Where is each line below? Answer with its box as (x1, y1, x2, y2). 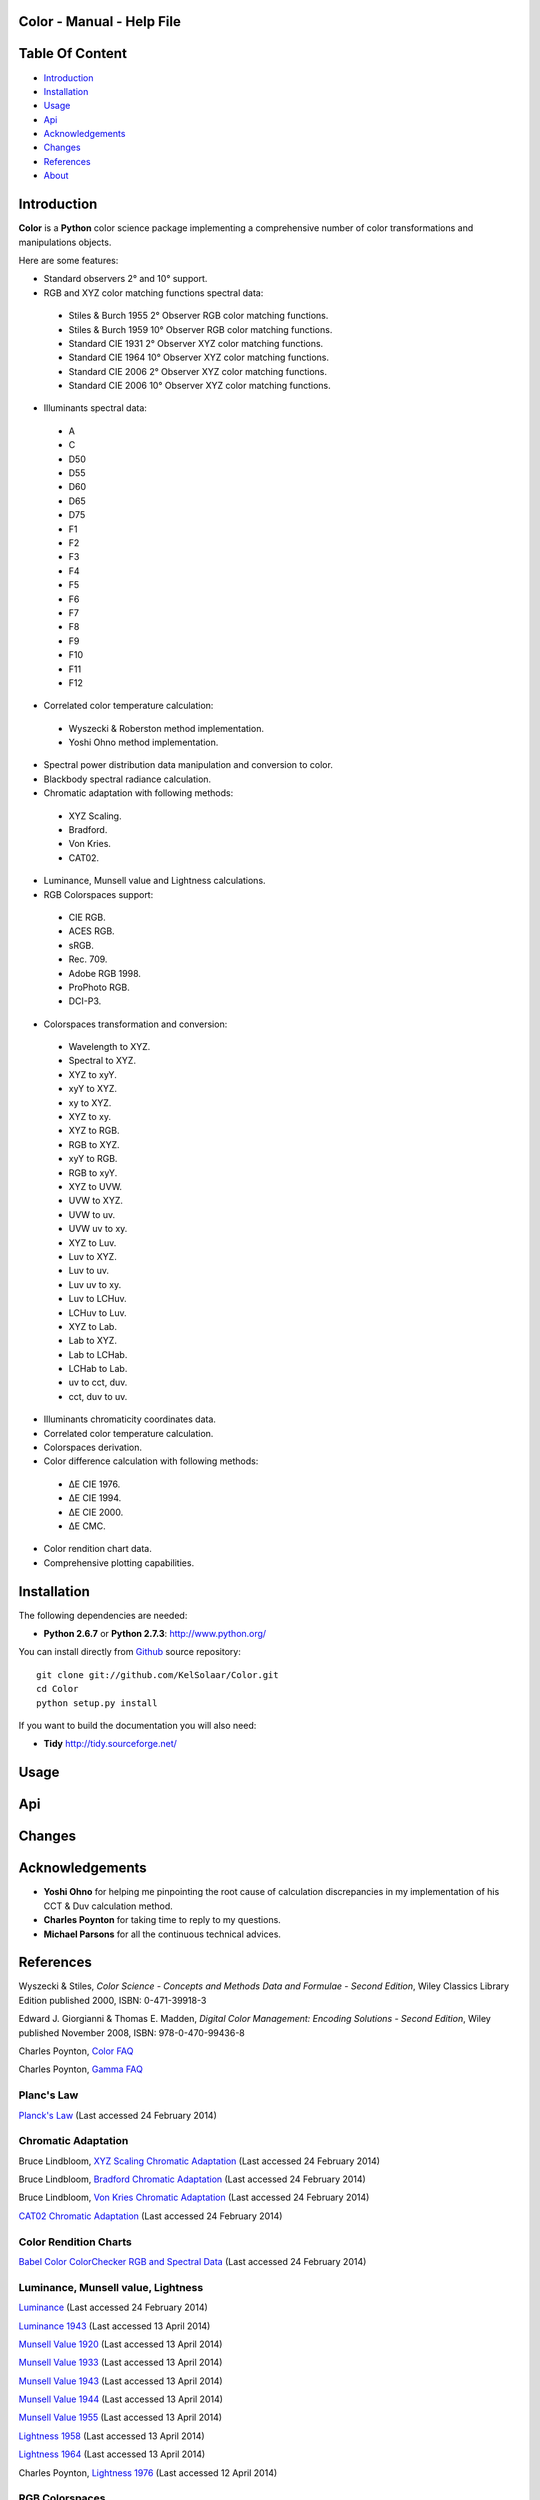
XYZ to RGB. (68, 1125, 120, 1137)
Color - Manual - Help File (18, 13, 182, 30)
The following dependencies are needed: (18, 1609, 188, 1621)
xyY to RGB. (68, 1153, 118, 1165)
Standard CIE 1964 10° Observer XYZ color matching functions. (68, 351, 330, 364)
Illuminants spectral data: (43, 402, 147, 414)
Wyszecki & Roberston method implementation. (68, 722, 265, 734)
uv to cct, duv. (68, 1376, 128, 1389)
